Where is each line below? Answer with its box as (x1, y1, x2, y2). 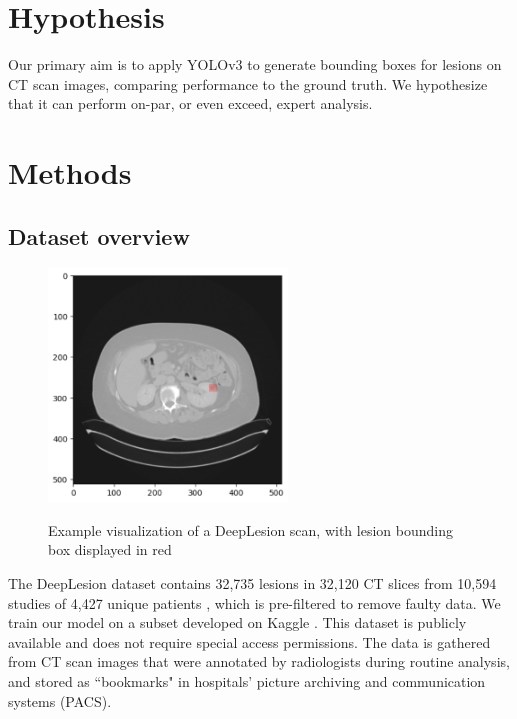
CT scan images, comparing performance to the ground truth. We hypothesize (8, 73, 488, 94)
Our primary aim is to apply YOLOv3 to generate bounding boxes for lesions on (8, 54, 502, 75)
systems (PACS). (8, 690, 112, 711)
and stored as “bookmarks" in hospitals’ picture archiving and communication (8, 670, 486, 691)
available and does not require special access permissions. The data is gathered (8, 631, 491, 652)
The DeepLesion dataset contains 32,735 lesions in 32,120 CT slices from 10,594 (8, 572, 497, 593)
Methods (8, 152, 132, 193)
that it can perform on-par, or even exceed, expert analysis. (8, 93, 373, 114)
